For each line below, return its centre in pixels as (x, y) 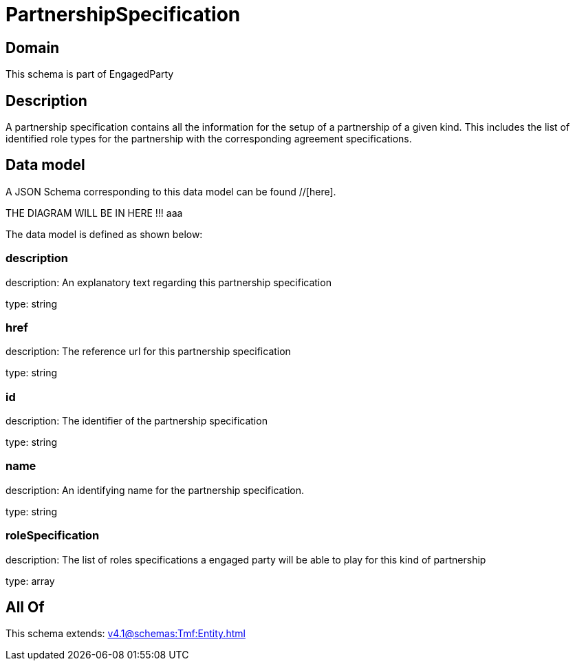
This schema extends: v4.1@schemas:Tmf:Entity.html (126, 634)
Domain (33, 47)
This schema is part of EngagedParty (90, 74)
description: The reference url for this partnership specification (148, 352)
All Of (25, 608)
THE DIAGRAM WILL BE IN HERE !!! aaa (94, 213)
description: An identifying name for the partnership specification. (155, 490)
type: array (30, 581)
